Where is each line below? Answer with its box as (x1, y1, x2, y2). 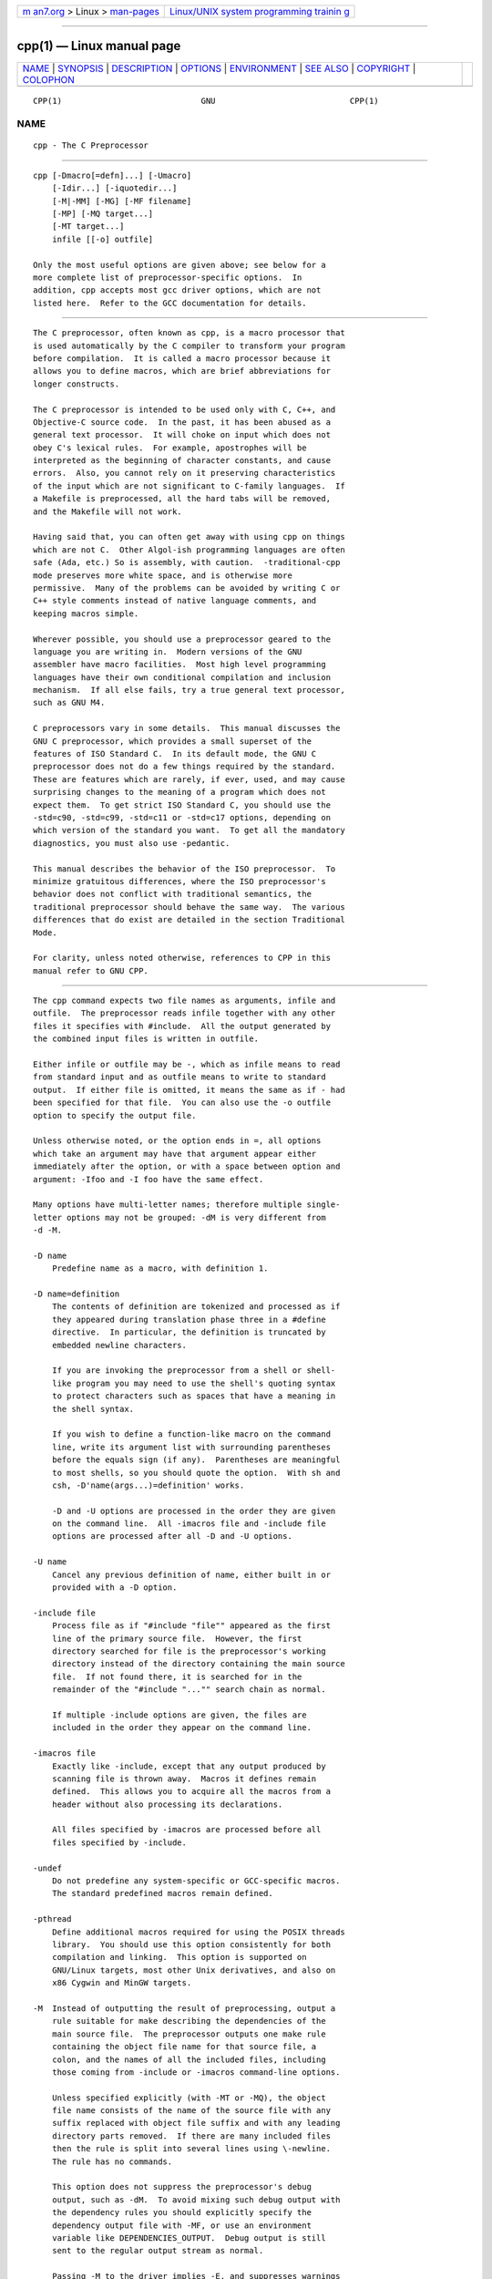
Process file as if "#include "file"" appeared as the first (51, 1621, 332, 1631)
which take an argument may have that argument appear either (33, 1149, 317, 1159)
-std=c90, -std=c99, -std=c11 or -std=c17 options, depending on (33, 812, 332, 822)
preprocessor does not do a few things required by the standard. (33, 761, 336, 772)
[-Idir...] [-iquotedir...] (51, 183, 178, 193)
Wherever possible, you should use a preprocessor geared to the (33, 634, 332, 645)
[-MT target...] (51, 222, 125, 232)
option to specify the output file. (33, 1110, 197, 1120)
